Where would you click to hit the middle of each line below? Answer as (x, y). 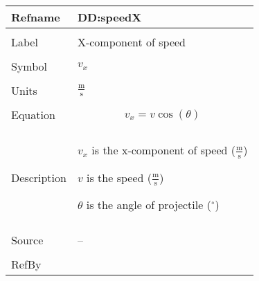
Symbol (29, 66)
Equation (33, 115)
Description (39, 177)
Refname (36, 17)
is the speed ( (119, 177)
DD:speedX (109, 17)
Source (27, 240)
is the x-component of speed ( (164, 150)
